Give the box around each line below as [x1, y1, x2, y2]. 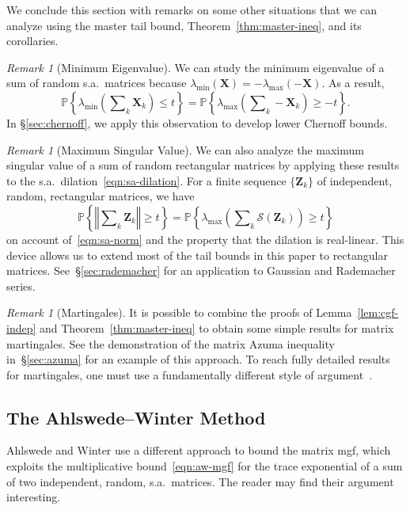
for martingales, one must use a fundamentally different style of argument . [6, 366, 373, 382]
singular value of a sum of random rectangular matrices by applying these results [6, 157, 400, 173]
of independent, [317, 172, 393, 188]
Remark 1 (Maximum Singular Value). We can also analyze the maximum [6, 141, 364, 158]
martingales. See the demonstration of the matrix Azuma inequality [6, 335, 335, 352]
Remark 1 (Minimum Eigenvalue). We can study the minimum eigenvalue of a [6, 59, 385, 75]
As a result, [328, 74, 385, 91]
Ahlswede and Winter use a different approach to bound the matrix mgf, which [6, 442, 391, 459]
